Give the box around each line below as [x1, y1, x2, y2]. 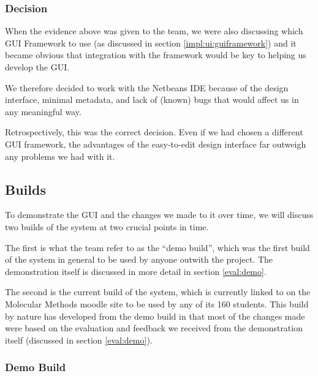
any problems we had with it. [5, 149, 115, 162]
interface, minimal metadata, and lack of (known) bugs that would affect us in [5, 93, 299, 106]
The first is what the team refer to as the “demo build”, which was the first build [5, 241, 310, 254]
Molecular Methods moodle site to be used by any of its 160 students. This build [5, 297, 309, 310]
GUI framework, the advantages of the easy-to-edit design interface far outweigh [5, 137, 306, 150]
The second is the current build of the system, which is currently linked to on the [5, 285, 311, 298]
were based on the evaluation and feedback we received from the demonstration [5, 321, 303, 334]
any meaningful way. [5, 105, 81, 118]
